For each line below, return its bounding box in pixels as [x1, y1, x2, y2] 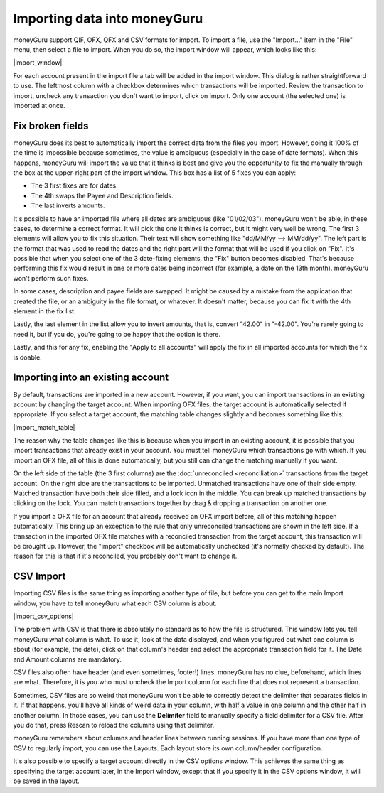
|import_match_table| [13, 423, 75, 431]
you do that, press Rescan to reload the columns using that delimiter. [13, 721, 215, 729]
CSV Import [13, 571, 66, 583]
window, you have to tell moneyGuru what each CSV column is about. [13, 599, 217, 608]
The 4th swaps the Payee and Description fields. [31, 191, 174, 200]
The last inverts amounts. [31, 201, 105, 210]
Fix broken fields [13, 119, 89, 131]
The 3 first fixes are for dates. [31, 181, 118, 190]
